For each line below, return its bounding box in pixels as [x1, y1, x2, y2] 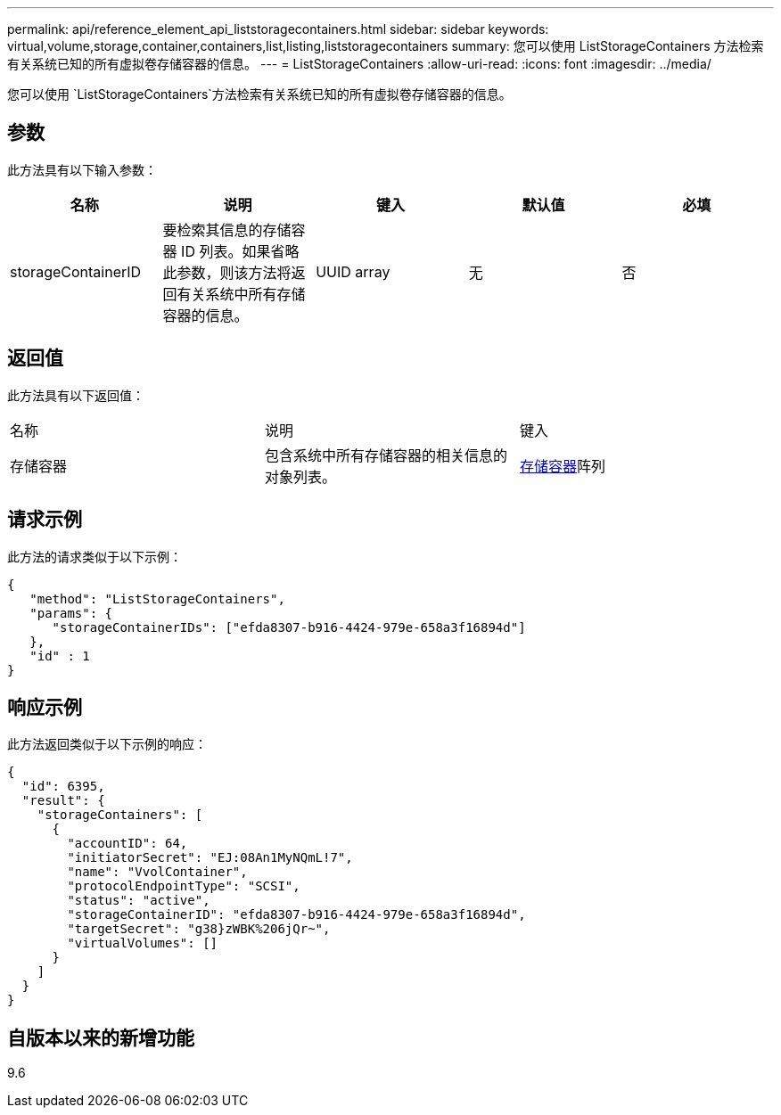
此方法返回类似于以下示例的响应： [7, 736, 207, 752]
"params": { [29, 605, 113, 620]
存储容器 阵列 [519, 456, 605, 475]
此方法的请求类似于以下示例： [7, 548, 182, 564]
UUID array [316, 262, 390, 281]
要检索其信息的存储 [162, 220, 292, 239]
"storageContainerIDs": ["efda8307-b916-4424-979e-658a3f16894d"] [52, 619, 526, 635]
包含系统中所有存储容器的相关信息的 [264, 446, 507, 464]
